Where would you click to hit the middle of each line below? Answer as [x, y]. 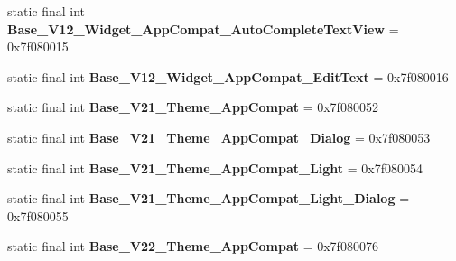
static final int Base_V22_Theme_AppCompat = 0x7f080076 [193, 246]
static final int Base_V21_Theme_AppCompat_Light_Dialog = [209, 198]
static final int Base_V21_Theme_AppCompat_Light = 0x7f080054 [215, 168]
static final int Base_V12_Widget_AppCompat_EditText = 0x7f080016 [228, 76]
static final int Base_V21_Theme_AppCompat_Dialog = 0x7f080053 [219, 137]
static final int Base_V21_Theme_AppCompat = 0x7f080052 [193, 107]
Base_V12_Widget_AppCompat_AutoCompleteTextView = [203, 28]
